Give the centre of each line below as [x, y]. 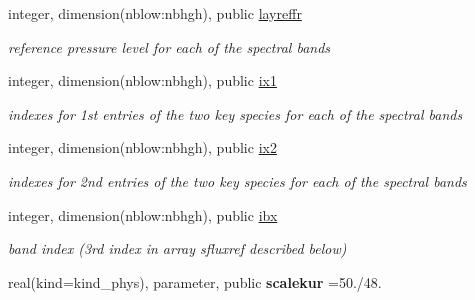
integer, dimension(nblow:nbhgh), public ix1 [142, 80]
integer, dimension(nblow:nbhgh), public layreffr [155, 13]
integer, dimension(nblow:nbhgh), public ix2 [142, 147]
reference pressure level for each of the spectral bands [169, 46]
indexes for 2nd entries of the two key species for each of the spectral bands [237, 180]
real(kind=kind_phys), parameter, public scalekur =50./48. [195, 281]
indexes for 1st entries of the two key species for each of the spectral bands [235, 113]
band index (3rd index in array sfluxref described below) [177, 248]
